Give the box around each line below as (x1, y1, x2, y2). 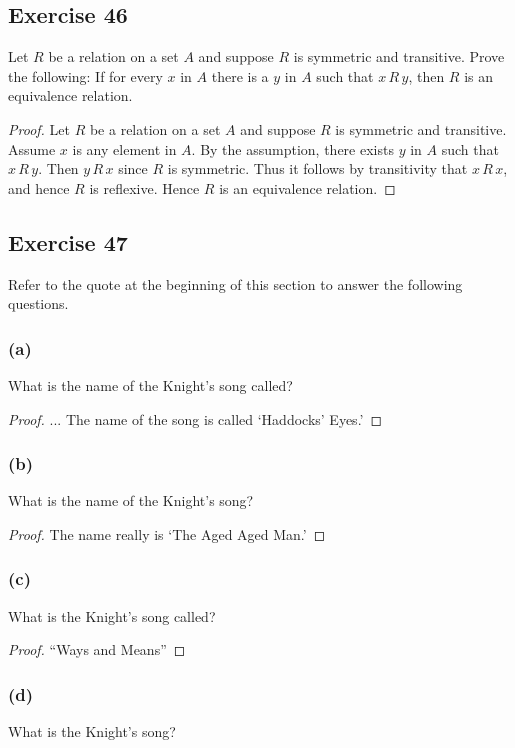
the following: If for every (8, 65, 163, 86)
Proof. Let (8, 118, 70, 139)
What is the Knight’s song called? (8, 605, 216, 626)
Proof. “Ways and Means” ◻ (8, 639, 186, 660)
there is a (211, 65, 269, 86)
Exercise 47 (8, 226, 128, 257)
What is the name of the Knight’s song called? (8, 374, 293, 395)
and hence (8, 177, 70, 198)
